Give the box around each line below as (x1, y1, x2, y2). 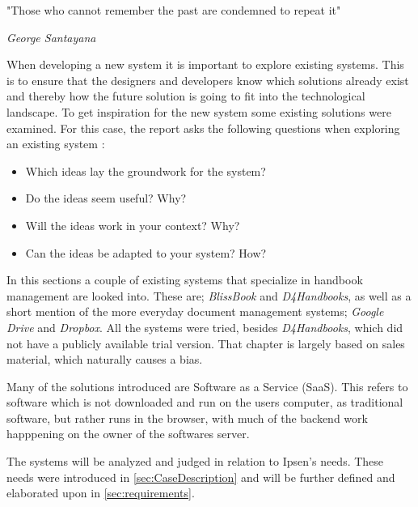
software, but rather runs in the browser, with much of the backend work (6, 409, 368, 426)
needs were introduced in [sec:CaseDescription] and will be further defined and (6, 468, 395, 485)
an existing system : (6, 135, 105, 152)
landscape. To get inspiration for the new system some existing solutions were (6, 103, 391, 120)
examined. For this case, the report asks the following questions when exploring (6, 119, 400, 136)
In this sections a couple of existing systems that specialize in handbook (6, 271, 363, 288)
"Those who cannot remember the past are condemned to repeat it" (6, 2, 341, 18)
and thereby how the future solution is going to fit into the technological (6, 87, 365, 104)
